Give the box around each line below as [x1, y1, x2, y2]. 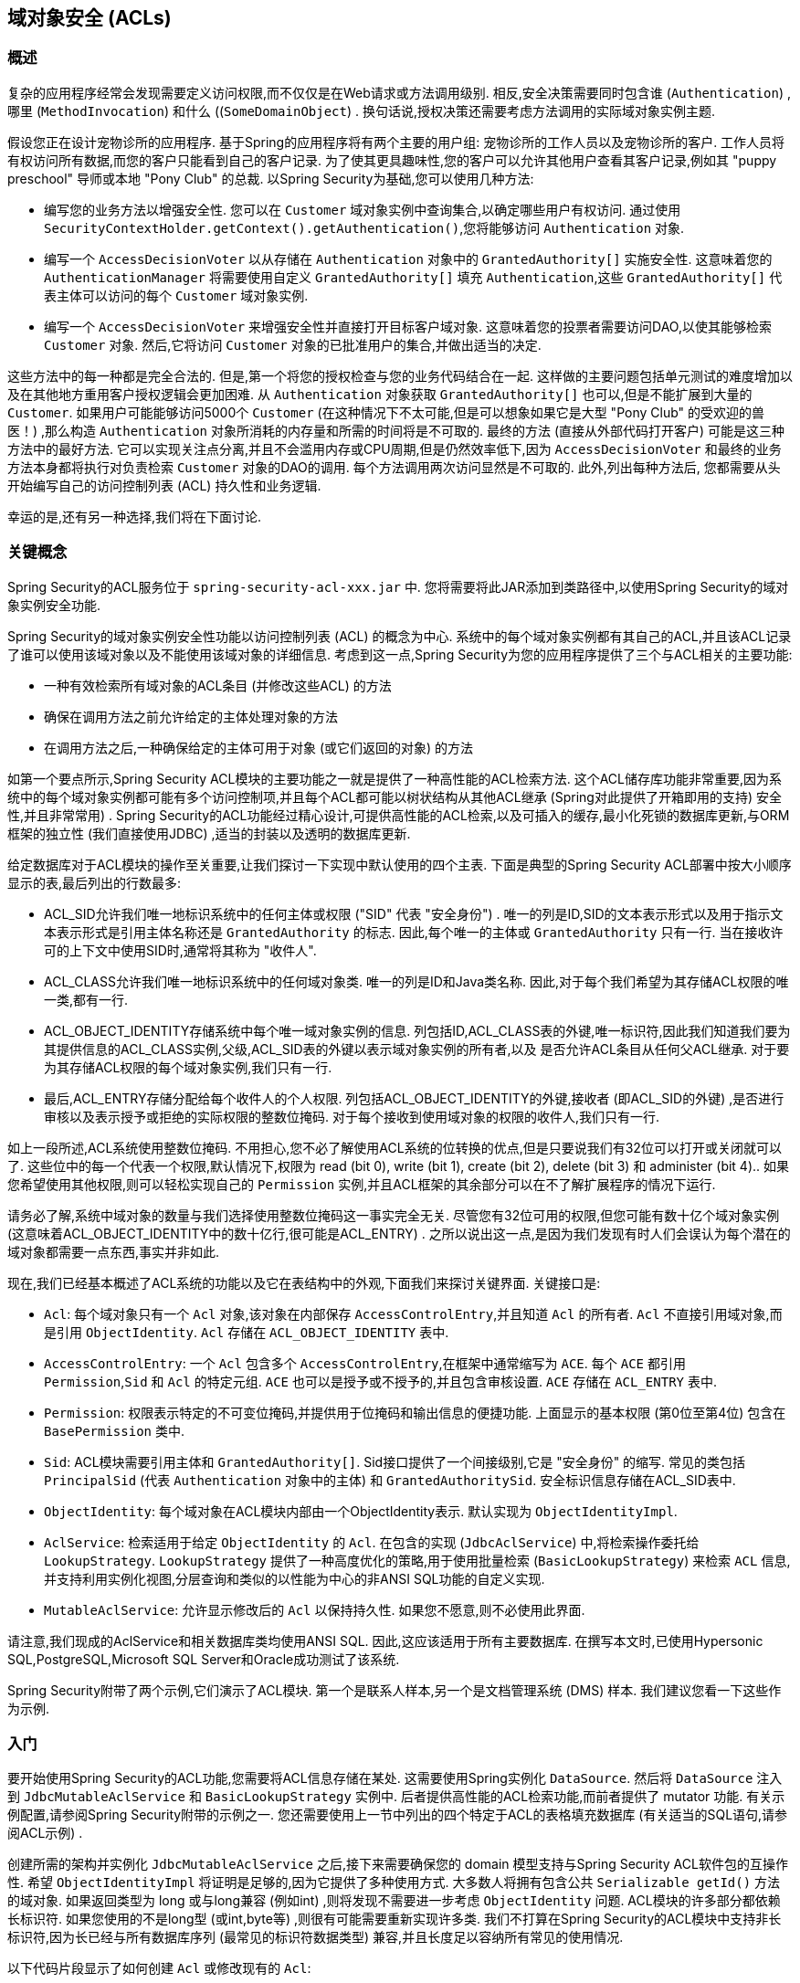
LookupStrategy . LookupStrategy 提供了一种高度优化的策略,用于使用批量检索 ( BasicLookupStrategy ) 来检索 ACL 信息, [44, 1552, 791, 1568]
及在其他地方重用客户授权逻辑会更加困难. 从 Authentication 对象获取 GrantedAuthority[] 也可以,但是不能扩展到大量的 [7, 385, 753, 402]
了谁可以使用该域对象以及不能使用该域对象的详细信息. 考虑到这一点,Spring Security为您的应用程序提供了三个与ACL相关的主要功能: [7, 646, 793, 662]
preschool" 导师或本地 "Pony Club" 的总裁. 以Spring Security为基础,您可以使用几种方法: [7, 170, 534, 186]
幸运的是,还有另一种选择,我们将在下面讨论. [7, 508, 262, 524]
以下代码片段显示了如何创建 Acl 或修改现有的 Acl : [7, 1960, 311, 1977]
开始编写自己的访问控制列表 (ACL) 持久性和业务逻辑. [7, 477, 321, 493]
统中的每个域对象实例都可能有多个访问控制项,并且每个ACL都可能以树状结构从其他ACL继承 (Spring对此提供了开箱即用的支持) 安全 [7, 788, 782, 805]
